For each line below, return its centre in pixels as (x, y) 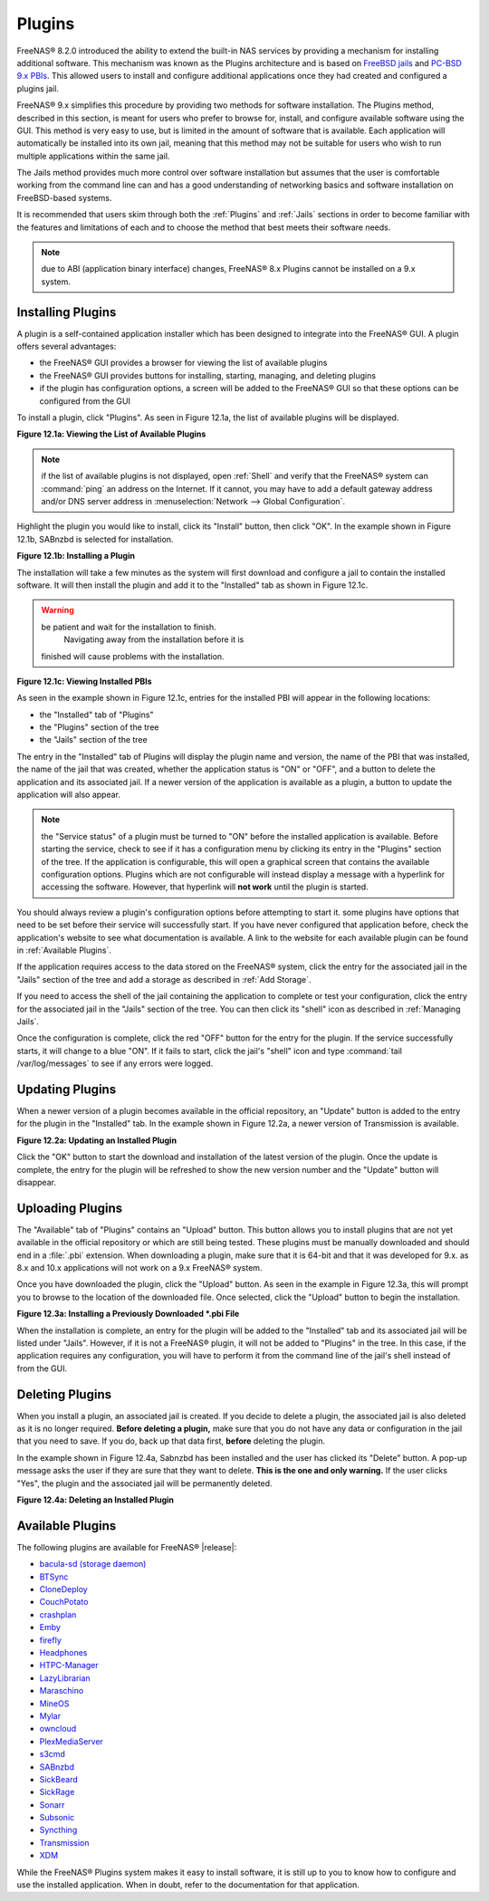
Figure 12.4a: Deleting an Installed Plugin (96, 1500)
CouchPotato (64, 1602)
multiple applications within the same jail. (93, 156)
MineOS (54, 1704)
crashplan (58, 1614)
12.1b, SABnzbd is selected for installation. (95, 539)
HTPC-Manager (69, 1666)
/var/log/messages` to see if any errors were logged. (115, 1063)
